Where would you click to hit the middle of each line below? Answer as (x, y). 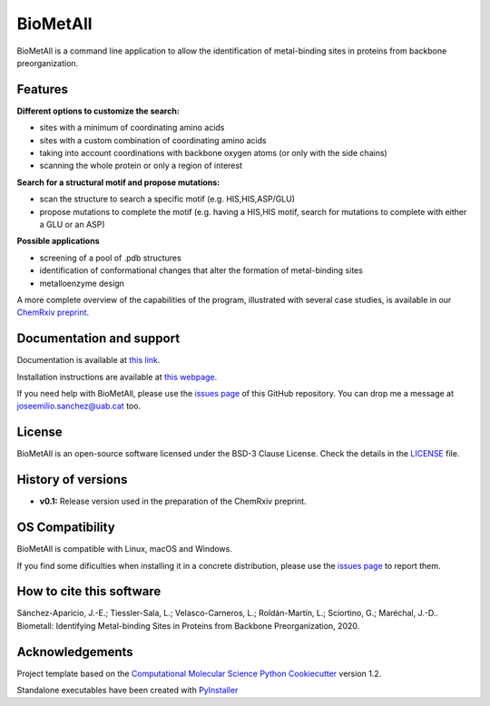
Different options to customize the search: (98, 111)
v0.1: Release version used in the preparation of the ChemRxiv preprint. (173, 501)
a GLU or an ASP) (72, 224)
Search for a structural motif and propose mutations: (118, 182)
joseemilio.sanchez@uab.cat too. (78, 406)
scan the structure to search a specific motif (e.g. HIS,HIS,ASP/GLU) (167, 199)
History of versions (72, 480)
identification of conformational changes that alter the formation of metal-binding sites (201, 270)
